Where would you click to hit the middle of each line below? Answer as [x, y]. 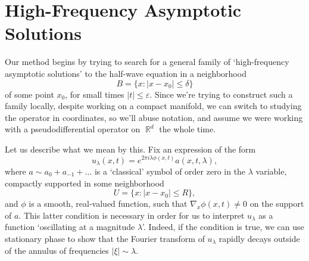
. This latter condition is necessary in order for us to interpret [132, 215]
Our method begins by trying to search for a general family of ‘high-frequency [147, 62]
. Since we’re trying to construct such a [221, 94]
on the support [277, 203]
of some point [29, 94]
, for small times [95, 94]
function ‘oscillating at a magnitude [70, 227]
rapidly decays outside [259, 238]
